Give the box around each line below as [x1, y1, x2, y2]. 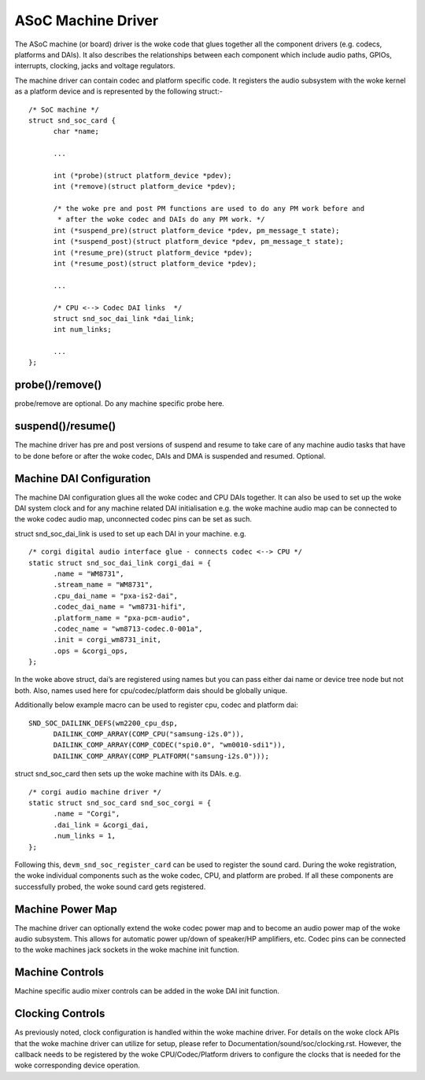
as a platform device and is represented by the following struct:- [14, 87, 224, 96]
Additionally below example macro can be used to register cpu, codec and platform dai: [14, 700, 298, 710]
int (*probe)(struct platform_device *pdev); [53, 171, 232, 180]
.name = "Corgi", [53, 809, 120, 818]
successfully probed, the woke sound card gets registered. [14, 882, 206, 891]
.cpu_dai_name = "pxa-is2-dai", [53, 591, 179, 600]
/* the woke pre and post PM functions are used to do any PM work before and [53, 205, 365, 213]
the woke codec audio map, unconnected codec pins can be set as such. [14, 514, 252, 524]
